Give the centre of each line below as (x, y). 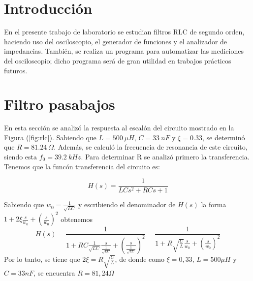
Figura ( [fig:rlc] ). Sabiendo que (50, 137)
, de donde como (140, 259)
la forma (214, 204)
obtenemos (77, 219)
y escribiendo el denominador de (127, 204)
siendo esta (21, 156)
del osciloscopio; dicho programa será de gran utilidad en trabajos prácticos (118, 60)
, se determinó (224, 137)
